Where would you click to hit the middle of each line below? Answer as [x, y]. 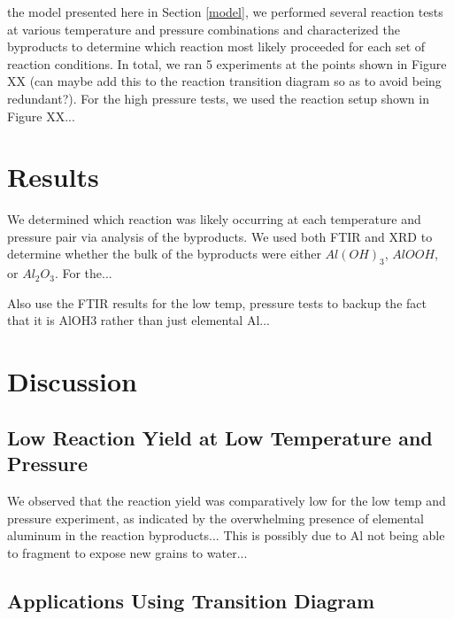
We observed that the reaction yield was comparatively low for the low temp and [227, 501]
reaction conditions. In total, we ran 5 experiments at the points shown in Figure [227, 63]
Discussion [72, 381]
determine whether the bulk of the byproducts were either [164, 254]
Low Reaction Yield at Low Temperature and [220, 437]
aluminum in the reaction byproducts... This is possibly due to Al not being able [226, 535]
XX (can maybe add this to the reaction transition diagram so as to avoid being [224, 81]
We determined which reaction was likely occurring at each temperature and [214, 219]
